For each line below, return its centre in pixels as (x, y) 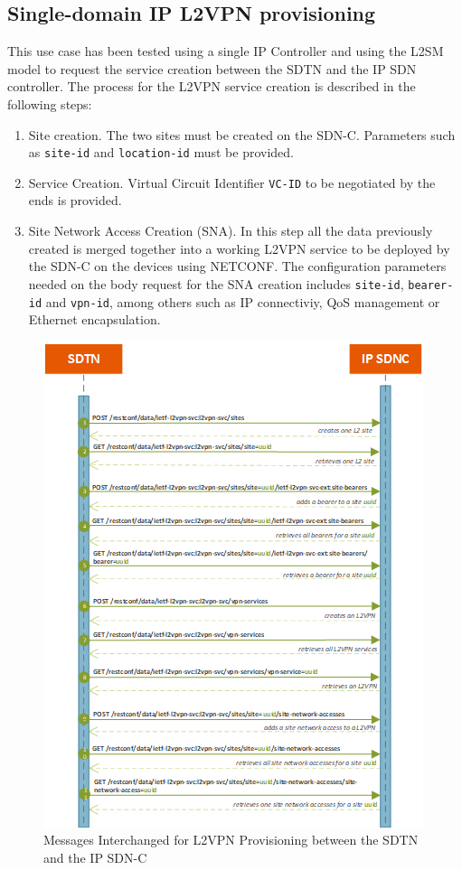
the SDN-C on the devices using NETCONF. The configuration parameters (237, 266)
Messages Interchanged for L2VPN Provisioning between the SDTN (231, 840)
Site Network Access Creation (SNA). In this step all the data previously (231, 231)
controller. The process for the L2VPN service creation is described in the (212, 86)
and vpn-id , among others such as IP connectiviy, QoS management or (243, 301)
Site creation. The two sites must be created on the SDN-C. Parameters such (242, 134)
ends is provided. (75, 200)
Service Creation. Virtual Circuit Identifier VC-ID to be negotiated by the (232, 182)
